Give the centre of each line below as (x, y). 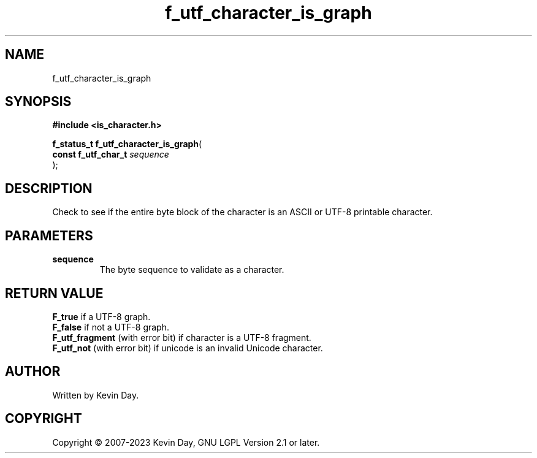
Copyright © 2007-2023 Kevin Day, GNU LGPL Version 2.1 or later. (186, 442)
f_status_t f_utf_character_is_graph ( (127, 144)
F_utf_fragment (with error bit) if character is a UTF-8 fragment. (182, 337)
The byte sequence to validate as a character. (192, 270)
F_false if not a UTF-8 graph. (111, 327)
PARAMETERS (49, 235)
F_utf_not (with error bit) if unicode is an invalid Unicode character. (188, 348)
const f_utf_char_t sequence (111, 155)
